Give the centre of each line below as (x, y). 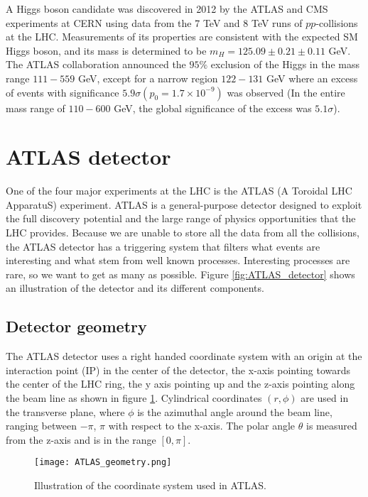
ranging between (41, 426)
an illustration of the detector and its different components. (135, 288)
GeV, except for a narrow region (148, 78)
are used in (325, 398)
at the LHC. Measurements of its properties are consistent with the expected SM (182, 37)
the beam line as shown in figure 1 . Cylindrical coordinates (134, 398)
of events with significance (63, 92)
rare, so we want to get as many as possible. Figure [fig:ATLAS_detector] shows (180, 274)
